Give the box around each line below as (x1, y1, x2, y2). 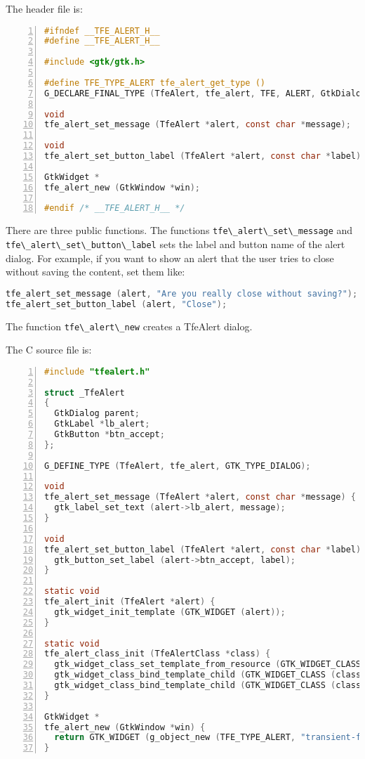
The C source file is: (6, 342, 92, 357)
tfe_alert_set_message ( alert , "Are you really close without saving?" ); (6, 288, 358, 299)
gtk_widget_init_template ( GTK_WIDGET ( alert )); (54, 606, 286, 617)
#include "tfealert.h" (44, 366, 150, 377)
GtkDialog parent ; (54, 408, 140, 419)
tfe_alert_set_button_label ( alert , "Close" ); (6, 299, 227, 309)
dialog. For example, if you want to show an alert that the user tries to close (6, 250, 334, 265)
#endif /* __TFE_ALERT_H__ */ (44, 203, 185, 214)
